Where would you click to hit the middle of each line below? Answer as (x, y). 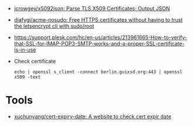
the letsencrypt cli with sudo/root (54, 26)
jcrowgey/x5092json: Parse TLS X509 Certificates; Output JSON (92, 8)
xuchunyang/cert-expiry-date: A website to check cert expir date (92, 116)
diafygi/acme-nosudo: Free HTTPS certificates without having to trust (98, 20)
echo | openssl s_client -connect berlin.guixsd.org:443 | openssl (98, 72)
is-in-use (25, 50)
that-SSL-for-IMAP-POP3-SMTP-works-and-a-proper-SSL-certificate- (99, 44)
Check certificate (35, 61)
